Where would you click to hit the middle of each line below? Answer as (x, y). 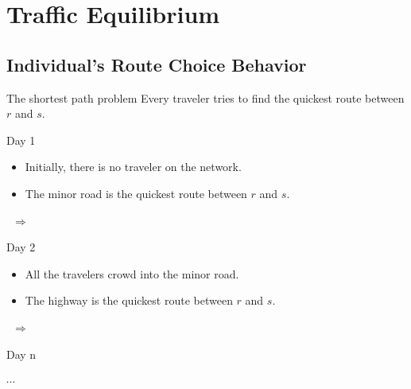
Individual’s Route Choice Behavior (157, 64)
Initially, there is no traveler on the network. (133, 167)
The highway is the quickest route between (129, 300)
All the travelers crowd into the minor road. (132, 273)
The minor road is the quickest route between (136, 193)
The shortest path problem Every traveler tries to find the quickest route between (205, 97)
